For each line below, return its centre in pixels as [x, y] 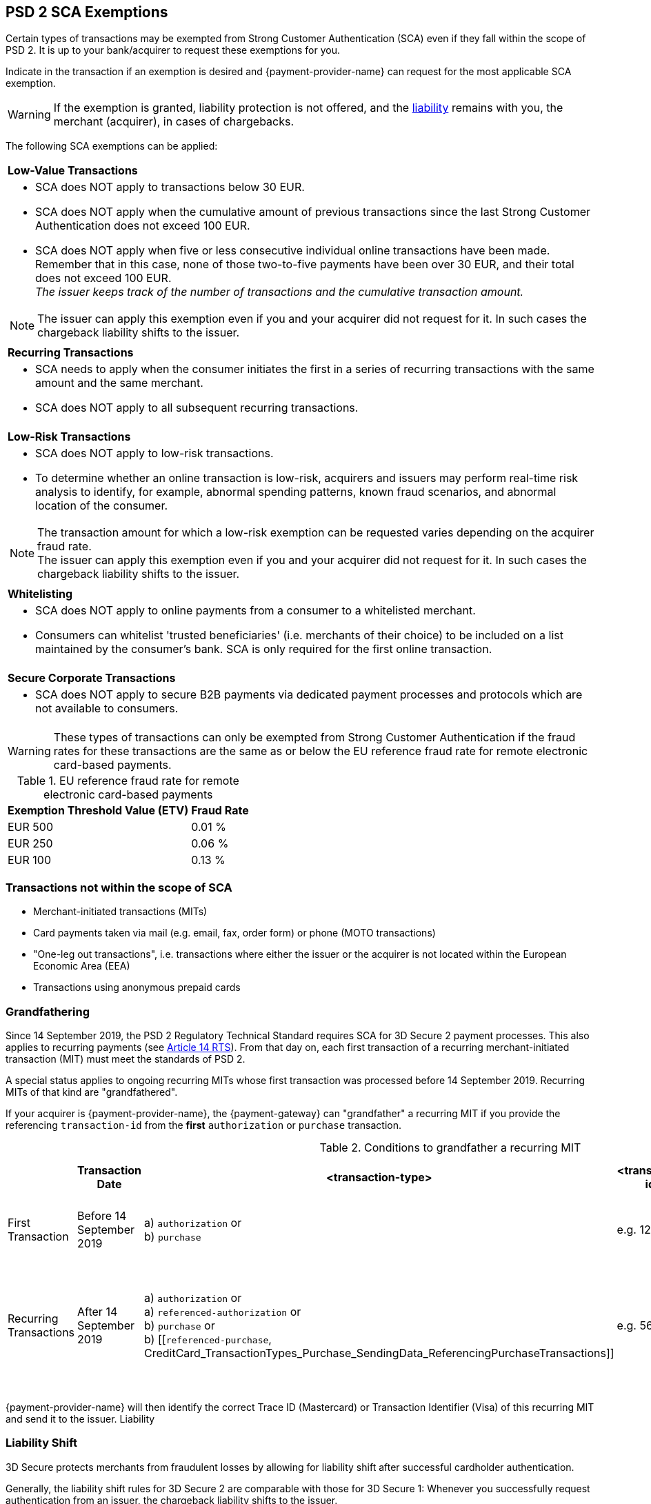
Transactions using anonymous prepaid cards [137, 987]
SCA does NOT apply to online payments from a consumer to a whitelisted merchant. [256, 611]
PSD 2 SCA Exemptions [87, 12]
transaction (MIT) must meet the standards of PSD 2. [126, 1059]
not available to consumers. [107, 709]
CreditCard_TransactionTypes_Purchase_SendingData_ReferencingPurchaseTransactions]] [379, 1353]
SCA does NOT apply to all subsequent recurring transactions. [197, 408]
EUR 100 [30, 860]
